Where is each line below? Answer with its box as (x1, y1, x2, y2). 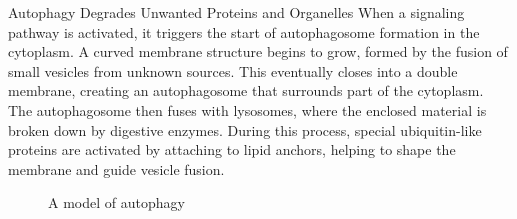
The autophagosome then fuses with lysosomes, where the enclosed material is (8, 99, 487, 120)
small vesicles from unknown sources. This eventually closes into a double (8, 60, 458, 81)
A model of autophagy (48, 192, 185, 213)
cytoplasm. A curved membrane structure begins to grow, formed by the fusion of (8, 41, 508, 62)
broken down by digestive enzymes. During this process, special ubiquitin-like (8, 119, 482, 140)
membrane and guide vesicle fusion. (8, 158, 225, 179)
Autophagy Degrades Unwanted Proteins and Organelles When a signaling (8, 2, 465, 22)
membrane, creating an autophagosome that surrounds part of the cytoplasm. (8, 80, 484, 101)
